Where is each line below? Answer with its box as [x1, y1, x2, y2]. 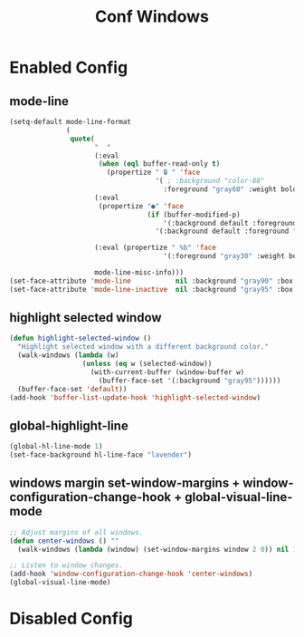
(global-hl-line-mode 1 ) [9, 442, 103, 451]
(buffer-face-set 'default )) [17, 384, 128, 393]
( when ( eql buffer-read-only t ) [98, 159, 221, 169]
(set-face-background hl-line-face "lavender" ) [9, 450, 193, 459]
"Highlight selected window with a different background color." [17, 343, 270, 352]
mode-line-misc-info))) [94, 268, 184, 277]
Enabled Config [9, 57, 128, 78]
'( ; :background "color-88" [155, 177, 265, 186]
